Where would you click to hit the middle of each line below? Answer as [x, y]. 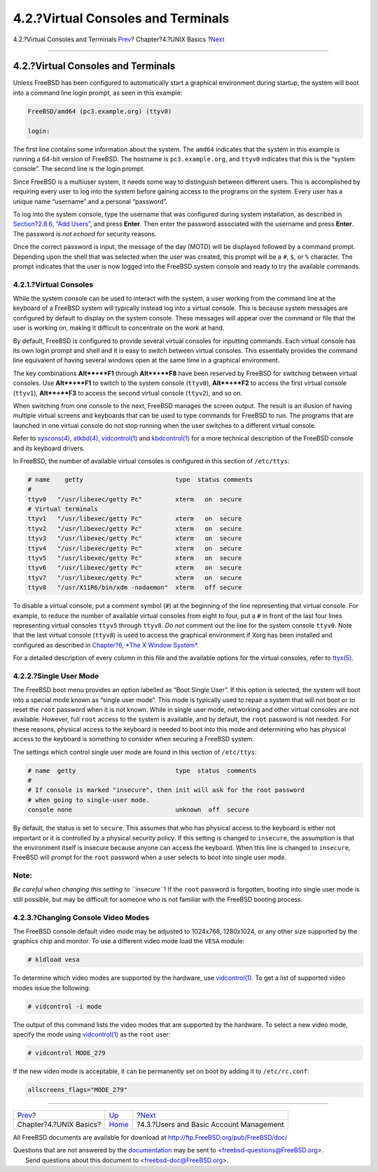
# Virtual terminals [63, 509]
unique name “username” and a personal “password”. [90, 201]
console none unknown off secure [139, 810]
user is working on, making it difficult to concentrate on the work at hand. [119, 328]
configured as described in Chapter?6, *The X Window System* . [106, 645]
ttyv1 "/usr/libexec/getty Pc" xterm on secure [135, 519]
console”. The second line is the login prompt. [79, 169]
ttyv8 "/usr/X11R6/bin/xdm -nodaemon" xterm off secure [135, 588]
